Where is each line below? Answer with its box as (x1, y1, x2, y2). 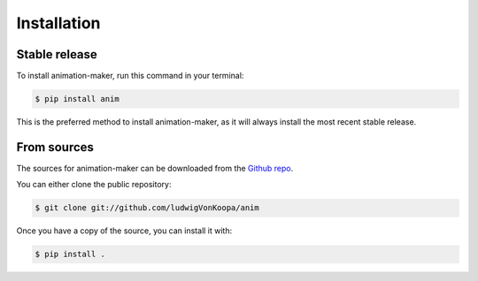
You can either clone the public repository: (16, 179, 172, 190)
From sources (16, 140, 95, 155)
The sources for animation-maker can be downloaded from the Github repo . (16, 163, 294, 173)
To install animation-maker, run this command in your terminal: (16, 71, 244, 81)
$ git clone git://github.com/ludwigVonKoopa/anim (35, 203, 260, 213)
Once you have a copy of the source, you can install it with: (16, 225, 233, 236)
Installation (16, 13, 101, 33)
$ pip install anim (35, 94, 119, 104)
